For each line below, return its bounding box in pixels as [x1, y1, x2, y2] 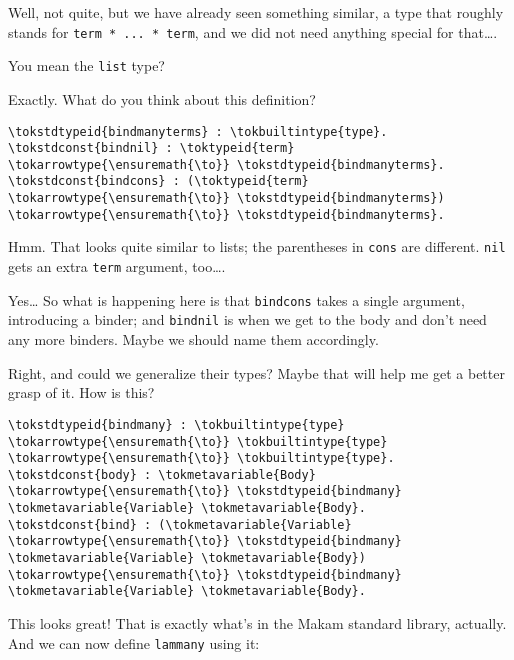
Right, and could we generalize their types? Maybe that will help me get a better [8, 362, 505, 383]
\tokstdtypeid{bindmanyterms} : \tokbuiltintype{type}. [8, 124, 388, 139]
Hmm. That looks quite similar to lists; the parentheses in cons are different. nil [8, 236, 506, 257]
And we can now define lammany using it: [8, 632, 260, 653]
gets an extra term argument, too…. [8, 256, 226, 277]
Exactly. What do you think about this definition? [8, 88, 316, 109]
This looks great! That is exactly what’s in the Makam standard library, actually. [8, 613, 507, 634]
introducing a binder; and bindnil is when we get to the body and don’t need [8, 309, 487, 330]
